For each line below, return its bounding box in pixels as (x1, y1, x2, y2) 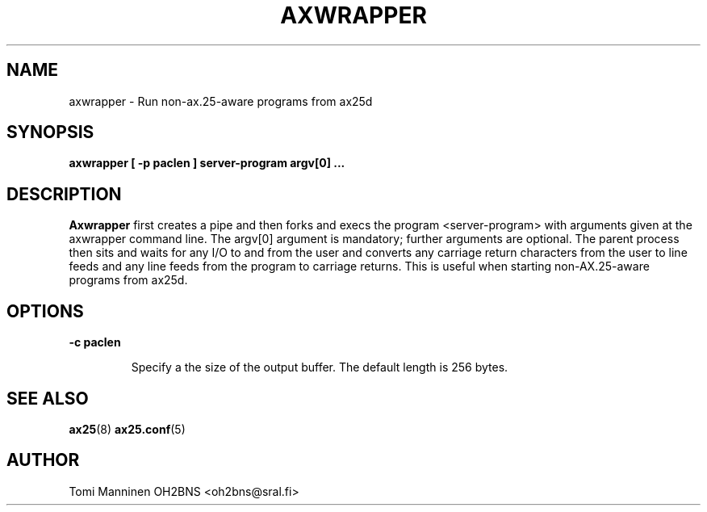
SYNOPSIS (6, 122, 94, 143)
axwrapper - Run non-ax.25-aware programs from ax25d (69, 94, 373, 108)
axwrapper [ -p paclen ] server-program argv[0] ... (69, 156, 345, 170)
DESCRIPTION (6, 183, 122, 204)
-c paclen (69, 335, 121, 350)
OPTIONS (6, 300, 84, 321)
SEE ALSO (6, 388, 89, 409)
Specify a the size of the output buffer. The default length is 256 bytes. (131, 360, 508, 375)
